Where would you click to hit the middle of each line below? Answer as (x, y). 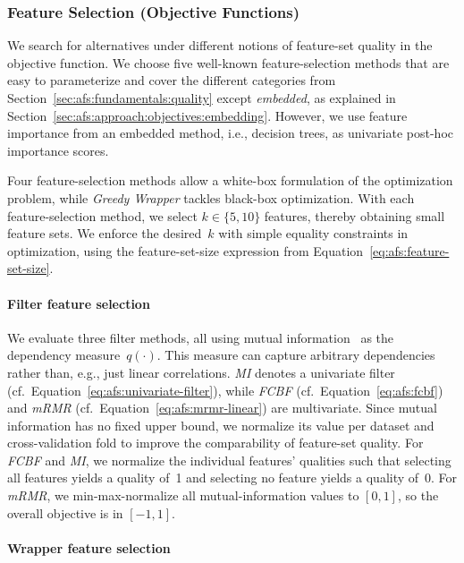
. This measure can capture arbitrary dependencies (296, 355)
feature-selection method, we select (102, 215)
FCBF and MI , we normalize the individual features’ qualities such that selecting (229, 460)
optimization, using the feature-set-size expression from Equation (186, 250)
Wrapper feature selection (89, 547)
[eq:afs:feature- (409, 250)
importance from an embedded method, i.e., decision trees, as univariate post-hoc (231, 133)
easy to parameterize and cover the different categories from (172, 80)
